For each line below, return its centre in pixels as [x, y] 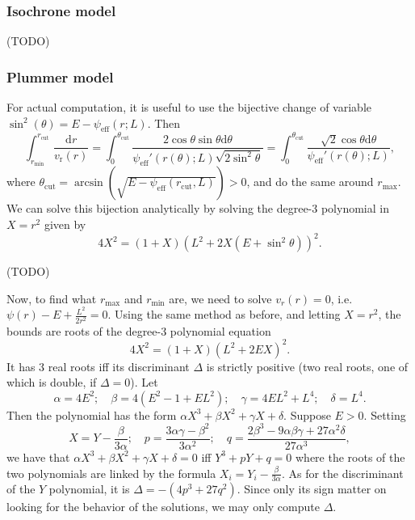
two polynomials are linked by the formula [111, 473]
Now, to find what [52, 298]
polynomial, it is [89, 489]
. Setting [385, 414]
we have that [38, 457]
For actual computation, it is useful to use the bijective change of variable [189, 107]
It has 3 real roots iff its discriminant [98, 366]
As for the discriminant [346, 473]
